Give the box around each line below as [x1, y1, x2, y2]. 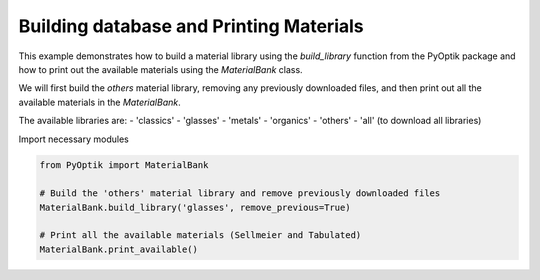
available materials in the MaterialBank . [18, 96, 182, 108]
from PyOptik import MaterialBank [39, 160, 209, 171]
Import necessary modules [18, 133, 129, 145]
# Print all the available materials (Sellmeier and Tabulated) [39, 230, 362, 241]
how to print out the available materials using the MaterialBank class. [18, 63, 304, 75]
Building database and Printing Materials [18, 15, 364, 37]
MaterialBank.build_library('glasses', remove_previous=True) [39, 201, 351, 213]
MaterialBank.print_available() [39, 243, 199, 255]
